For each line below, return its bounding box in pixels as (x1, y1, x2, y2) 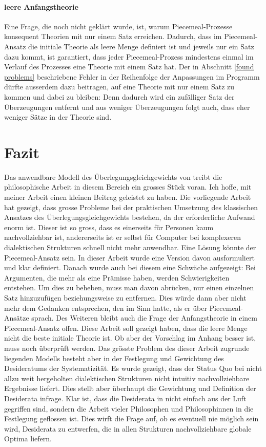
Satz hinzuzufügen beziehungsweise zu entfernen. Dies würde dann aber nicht (4, 292, 247, 303)
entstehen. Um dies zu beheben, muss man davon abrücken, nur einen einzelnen (4, 282, 254, 293)
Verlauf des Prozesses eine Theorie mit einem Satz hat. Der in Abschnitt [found (4, 61, 254, 72)
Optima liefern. (4, 433, 52, 444)
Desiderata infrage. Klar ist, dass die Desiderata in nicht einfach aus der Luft (4, 393, 247, 403)
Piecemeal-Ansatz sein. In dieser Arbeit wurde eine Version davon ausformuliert (4, 252, 255, 263)
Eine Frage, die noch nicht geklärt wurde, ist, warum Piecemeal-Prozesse (4, 21, 233, 31)
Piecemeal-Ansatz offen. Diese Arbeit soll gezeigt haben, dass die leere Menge (4, 322, 248, 333)
